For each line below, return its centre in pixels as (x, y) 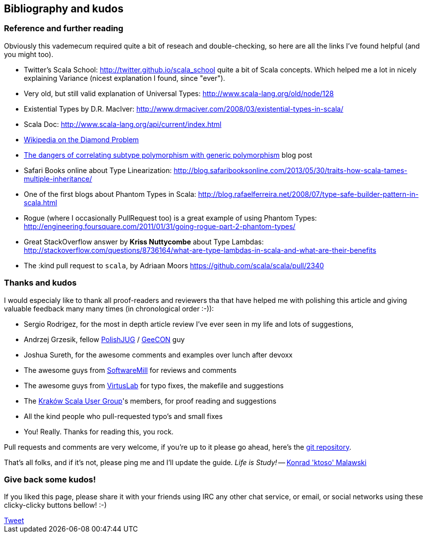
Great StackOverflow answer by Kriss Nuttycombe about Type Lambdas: (144, 241)
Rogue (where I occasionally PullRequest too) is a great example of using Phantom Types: (170, 218)
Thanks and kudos (40, 283)
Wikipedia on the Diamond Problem (81, 139)
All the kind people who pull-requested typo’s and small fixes (123, 416)
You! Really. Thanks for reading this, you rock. (99, 431)
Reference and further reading (64, 29)
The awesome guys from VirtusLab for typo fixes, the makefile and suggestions (154, 385)
